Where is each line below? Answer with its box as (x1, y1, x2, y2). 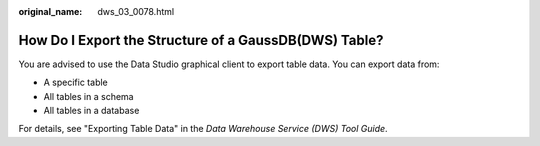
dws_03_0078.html (97, 6, 175, 17)
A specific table (43, 76, 109, 89)
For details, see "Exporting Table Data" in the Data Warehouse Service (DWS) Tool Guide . (18, 123, 389, 135)
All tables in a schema (43, 90, 134, 102)
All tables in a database (43, 105, 140, 117)
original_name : (18, 6, 83, 17)
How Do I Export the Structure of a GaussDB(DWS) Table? (18, 31, 384, 49)
